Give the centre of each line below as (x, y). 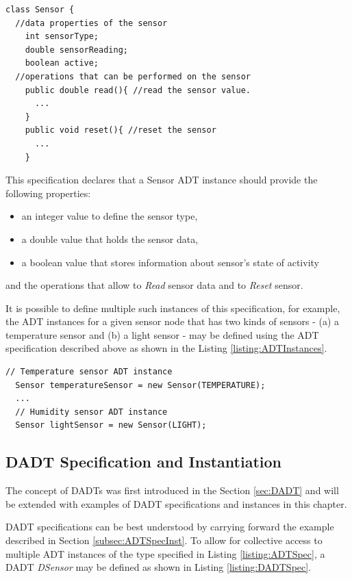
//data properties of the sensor (91, 23)
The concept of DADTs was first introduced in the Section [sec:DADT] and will (172, 490)
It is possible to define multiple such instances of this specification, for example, (173, 308)
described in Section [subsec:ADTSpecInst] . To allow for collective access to (164, 540)
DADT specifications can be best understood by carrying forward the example (170, 527)
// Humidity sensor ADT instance (91, 412)
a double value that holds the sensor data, (110, 239)
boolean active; (62, 63)
